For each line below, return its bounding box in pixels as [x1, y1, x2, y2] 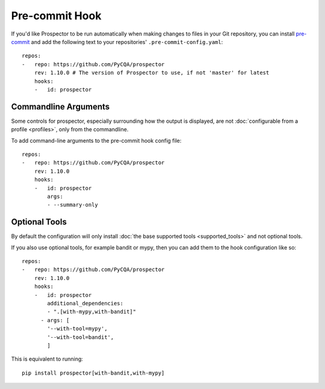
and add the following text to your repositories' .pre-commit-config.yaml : [31, 38, 223, 45]
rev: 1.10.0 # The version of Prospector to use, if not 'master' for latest [34, 69, 270, 76]
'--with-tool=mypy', [47, 325, 108, 332]
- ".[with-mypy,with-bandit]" [47, 308, 137, 316]
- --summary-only [47, 202, 99, 208]
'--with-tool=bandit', [47, 334, 114, 340]
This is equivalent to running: [11, 355, 84, 363]
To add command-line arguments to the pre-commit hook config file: [11, 137, 182, 144]
